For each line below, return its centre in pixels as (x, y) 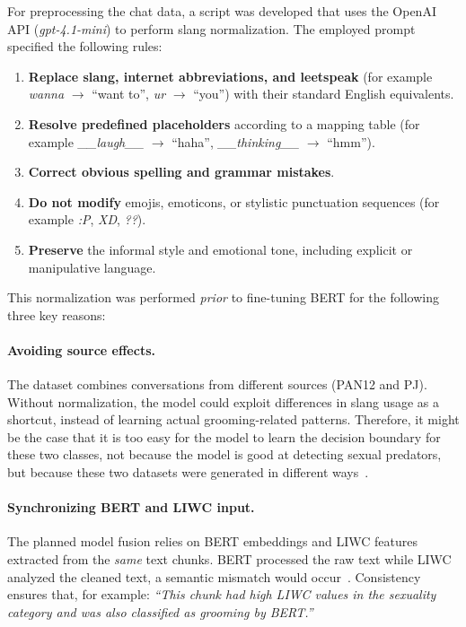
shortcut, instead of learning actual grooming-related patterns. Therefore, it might (233, 419)
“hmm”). (351, 141)
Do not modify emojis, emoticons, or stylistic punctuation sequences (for (234, 201)
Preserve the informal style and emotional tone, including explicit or (220, 249)
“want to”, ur (129, 94)
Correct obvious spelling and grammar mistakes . (181, 172)
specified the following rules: (85, 46)
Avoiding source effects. (81, 349)
